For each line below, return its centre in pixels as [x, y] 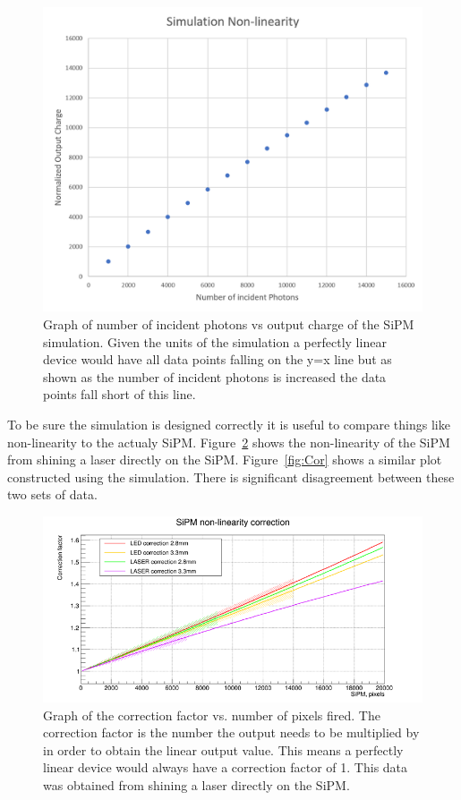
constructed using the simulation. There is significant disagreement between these [231, 477]
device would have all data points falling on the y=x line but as [218, 359]
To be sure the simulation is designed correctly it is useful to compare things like [229, 424]
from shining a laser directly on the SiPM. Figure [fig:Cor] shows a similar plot [225, 460]
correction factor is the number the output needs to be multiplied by [231, 732]
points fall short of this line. [120, 394]
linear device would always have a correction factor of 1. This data [226, 767]
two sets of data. [52, 494]
